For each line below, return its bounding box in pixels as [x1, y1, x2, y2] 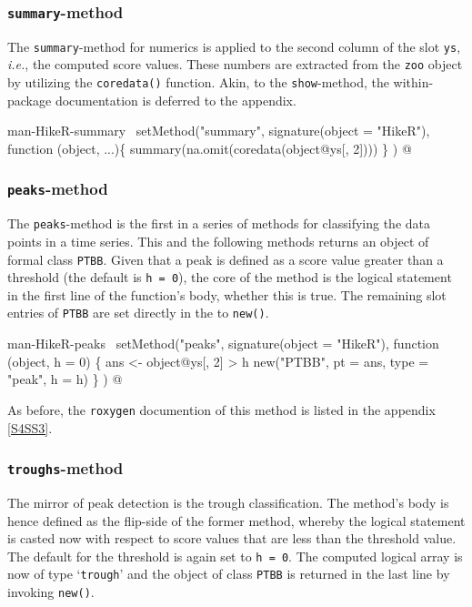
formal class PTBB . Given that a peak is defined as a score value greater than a [7, 249, 444, 268]
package [7, 90, 52, 109]
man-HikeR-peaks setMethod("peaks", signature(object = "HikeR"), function [7, 334, 439, 353]
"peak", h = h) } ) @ [7, 369, 123, 389]
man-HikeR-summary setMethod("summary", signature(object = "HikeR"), [7, 121, 430, 140]
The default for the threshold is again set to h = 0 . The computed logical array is [7, 546, 463, 565]
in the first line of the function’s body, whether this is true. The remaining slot [7, 285, 447, 304]
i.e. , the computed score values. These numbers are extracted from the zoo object [7, 55, 463, 74]
